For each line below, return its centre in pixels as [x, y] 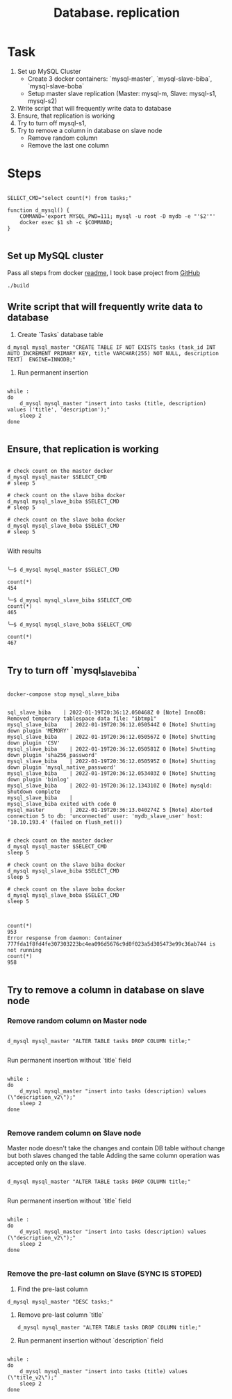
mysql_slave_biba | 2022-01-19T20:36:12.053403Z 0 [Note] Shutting [111, 774]
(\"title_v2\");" [32, 1377]
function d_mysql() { [39, 210]
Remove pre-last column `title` [60, 1315]
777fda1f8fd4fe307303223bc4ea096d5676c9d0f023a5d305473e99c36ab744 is [111, 944]
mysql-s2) [42, 101]
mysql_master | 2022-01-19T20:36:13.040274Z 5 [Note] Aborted [110, 810]
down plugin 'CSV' [34, 743]
